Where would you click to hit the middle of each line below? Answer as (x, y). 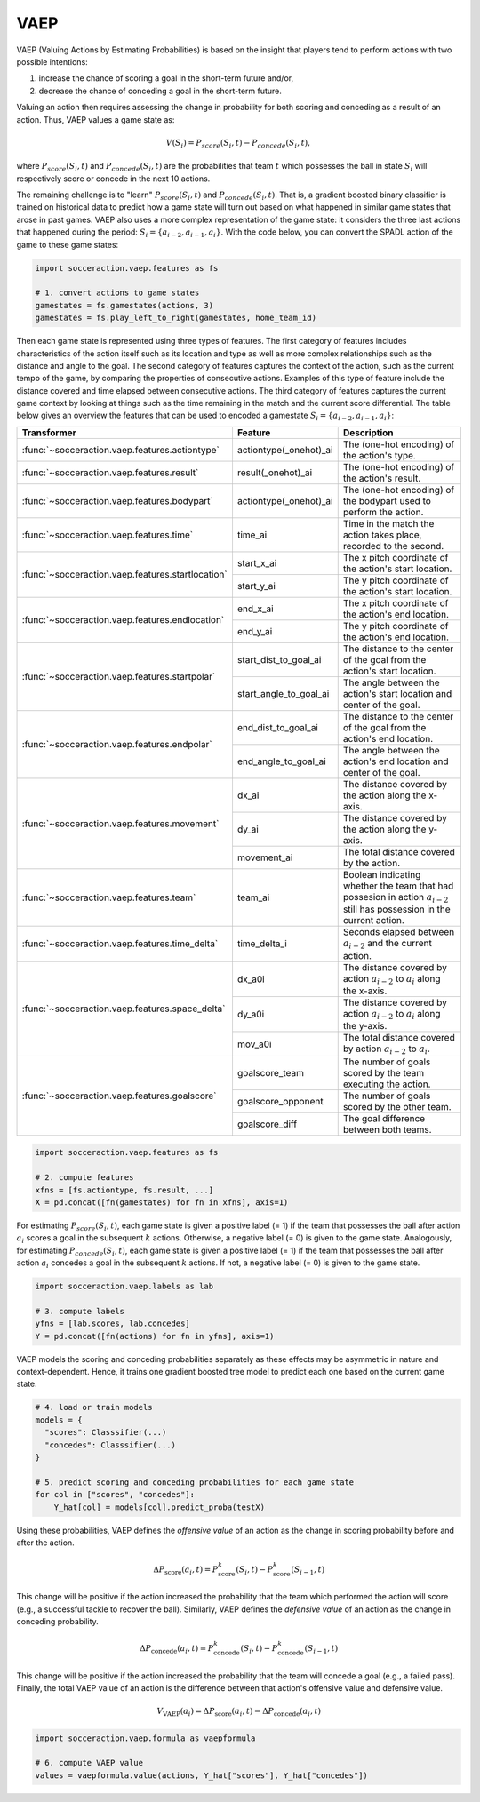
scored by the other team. (397, 1106)
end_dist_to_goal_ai (278, 727)
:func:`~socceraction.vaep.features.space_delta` (124, 1009)
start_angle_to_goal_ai (283, 693)
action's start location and (397, 693)
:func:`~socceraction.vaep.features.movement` (120, 824)
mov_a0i (254, 1044)
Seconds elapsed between (399, 932)
